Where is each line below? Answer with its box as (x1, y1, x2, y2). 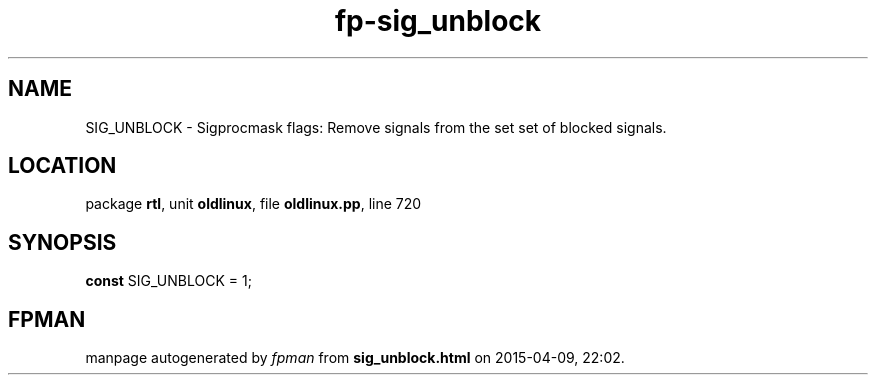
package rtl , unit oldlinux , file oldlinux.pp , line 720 (85, 195, 422, 213)
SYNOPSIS (8, 229, 117, 255)
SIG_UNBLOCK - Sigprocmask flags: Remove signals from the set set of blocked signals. (85, 118, 667, 136)
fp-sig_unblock (334, 4, 542, 38)
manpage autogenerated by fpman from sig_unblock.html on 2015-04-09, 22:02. (85, 349, 625, 367)
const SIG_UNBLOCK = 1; (85, 272, 252, 290)
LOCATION (8, 153, 117, 179)
